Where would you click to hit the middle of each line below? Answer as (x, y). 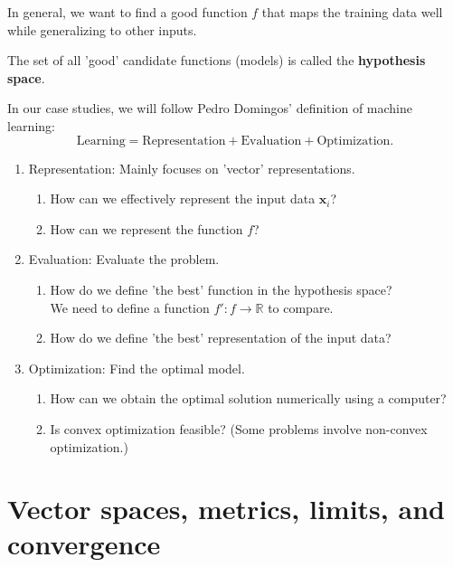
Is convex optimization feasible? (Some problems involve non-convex (239, 428)
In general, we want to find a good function (127, 12)
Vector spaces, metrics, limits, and (226, 509)
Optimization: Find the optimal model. (137, 368)
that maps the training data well (352, 12)
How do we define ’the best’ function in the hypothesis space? (221, 289)
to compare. (301, 307)
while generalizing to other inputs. (102, 29)
